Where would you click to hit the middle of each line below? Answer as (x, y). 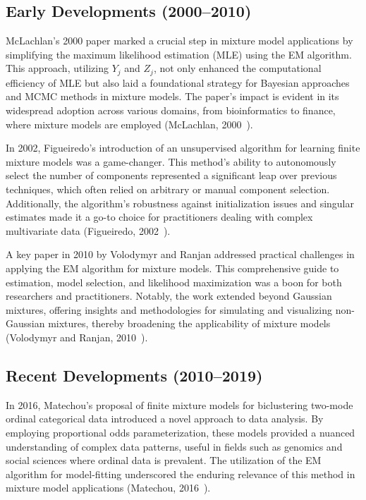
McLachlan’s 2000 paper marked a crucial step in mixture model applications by (179, 41)
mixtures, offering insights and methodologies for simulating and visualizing (169, 309)
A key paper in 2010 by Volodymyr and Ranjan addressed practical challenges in (180, 254)
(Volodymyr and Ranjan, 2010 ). (77, 337)
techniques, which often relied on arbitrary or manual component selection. (168, 189)
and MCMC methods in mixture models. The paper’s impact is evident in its (172, 96)
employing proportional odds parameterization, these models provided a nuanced (181, 432)
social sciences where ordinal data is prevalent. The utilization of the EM (164, 460)
